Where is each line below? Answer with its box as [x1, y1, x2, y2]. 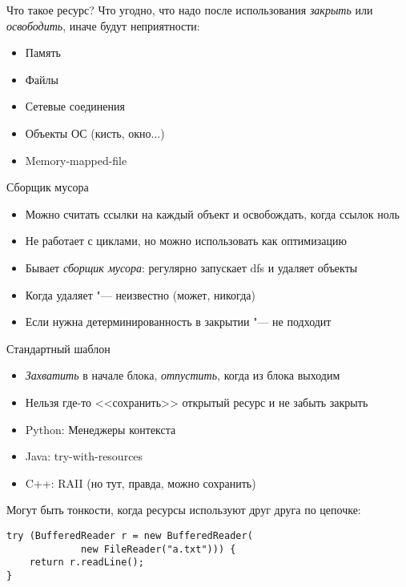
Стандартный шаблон [6, 340, 111, 356]
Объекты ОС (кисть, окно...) [25, 124, 165, 141]
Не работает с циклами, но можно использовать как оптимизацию [25, 232, 347, 249]
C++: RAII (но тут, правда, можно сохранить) [25, 474, 256, 491]
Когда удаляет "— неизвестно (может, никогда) [25, 286, 255, 303]
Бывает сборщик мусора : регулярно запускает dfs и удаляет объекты [25, 259, 358, 275]
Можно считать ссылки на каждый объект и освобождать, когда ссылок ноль [25, 205, 400, 222]
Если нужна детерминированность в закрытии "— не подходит [25, 313, 332, 330]
